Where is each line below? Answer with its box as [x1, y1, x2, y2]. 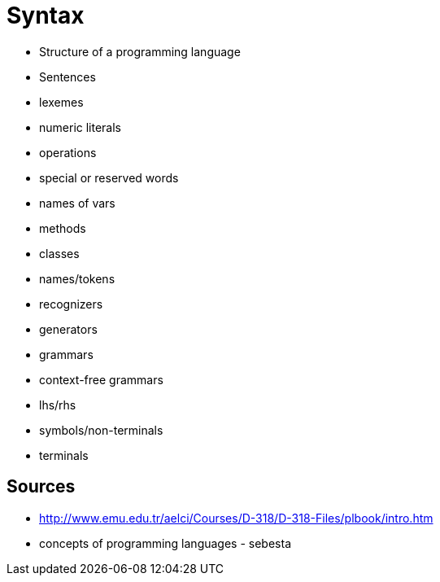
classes [39, 246, 80, 260]
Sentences [39, 69, 96, 84]
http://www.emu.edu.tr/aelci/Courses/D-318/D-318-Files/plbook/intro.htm [39, 510, 433, 525]
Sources [7, 476, 76, 497]
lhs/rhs [39, 397, 76, 412]
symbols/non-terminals [39, 422, 163, 437]
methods [39, 221, 86, 235]
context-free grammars [39, 372, 163, 387]
